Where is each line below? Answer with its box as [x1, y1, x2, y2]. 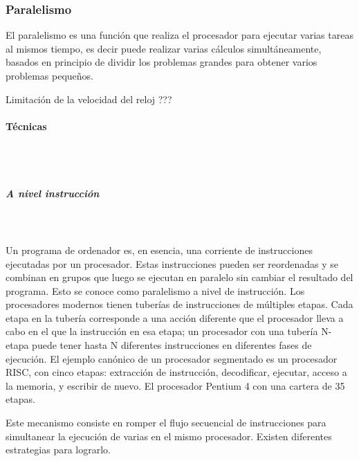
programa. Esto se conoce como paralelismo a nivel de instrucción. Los [6, 283, 305, 298]
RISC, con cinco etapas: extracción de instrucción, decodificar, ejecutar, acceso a [6, 365, 347, 379]
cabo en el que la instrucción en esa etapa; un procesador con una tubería [6, 324, 318, 338]
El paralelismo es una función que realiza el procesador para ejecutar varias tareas [6, 28, 353, 42]
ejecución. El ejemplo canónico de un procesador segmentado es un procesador [6, 351, 338, 365]
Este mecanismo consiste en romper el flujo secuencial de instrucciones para [6, 415, 326, 430]
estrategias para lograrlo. [6, 442, 111, 457]
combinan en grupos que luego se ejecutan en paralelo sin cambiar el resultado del [6, 270, 353, 284]
